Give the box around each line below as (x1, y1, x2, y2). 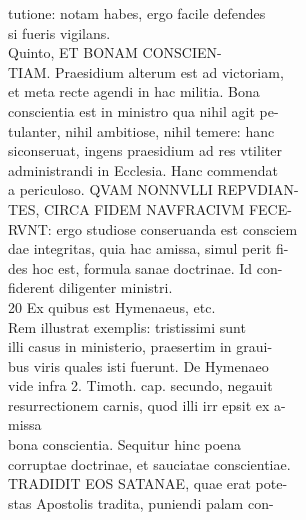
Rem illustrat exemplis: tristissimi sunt (8, 316, 246, 337)
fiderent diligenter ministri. (8, 277, 173, 298)
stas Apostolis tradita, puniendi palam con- (8, 492, 274, 513)
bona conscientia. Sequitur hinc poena (8, 434, 242, 455)
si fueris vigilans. (8, 22, 111, 43)
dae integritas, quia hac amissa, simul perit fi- (8, 238, 289, 259)
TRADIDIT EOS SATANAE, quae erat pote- (8, 473, 288, 494)
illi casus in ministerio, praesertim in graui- (8, 336, 273, 357)
